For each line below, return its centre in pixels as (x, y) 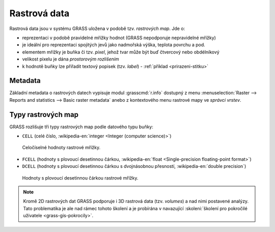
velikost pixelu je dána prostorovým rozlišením (71, 59)
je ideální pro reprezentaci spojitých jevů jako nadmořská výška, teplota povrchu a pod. (114, 45)
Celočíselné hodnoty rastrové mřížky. (61, 148)
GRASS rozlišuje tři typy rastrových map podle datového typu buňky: (81, 127)
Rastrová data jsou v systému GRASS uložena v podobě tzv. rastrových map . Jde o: (97, 28)
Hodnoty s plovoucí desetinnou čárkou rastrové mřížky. (80, 178)
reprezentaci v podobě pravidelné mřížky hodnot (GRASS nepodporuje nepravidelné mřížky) (119, 38)
